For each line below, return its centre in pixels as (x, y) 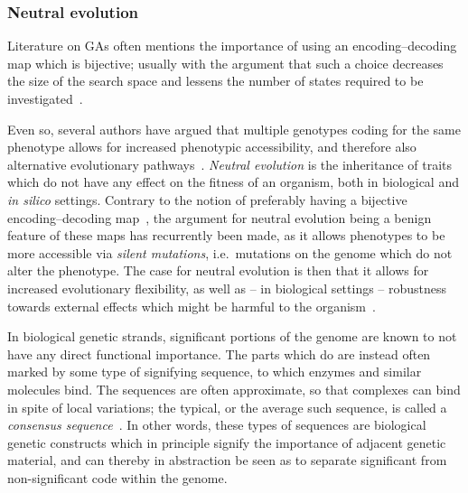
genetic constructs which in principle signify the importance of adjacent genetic (227, 442)
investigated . (45, 98)
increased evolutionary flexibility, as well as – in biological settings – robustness (227, 288)
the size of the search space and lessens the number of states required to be (215, 81)
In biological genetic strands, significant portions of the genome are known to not (232, 336)
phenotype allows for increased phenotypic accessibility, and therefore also (212, 147)
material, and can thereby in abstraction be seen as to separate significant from (227, 460)
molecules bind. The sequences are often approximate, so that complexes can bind (234, 389)
